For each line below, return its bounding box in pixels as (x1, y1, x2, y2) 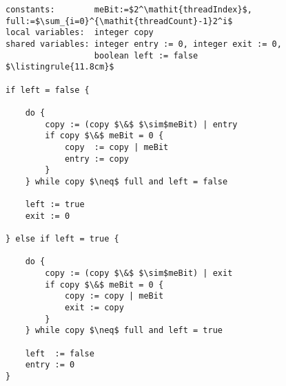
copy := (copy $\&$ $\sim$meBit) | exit (45, 268, 233, 279)
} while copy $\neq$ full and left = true (25, 325, 223, 336)
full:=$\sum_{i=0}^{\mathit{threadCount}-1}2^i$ (6, 16, 233, 26)
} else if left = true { (6, 234, 119, 244)
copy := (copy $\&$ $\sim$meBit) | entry (45, 119, 238, 129)
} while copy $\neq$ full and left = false (25, 176, 228, 186)
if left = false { (6, 85, 90, 95)
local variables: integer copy (6, 28, 154, 38)
